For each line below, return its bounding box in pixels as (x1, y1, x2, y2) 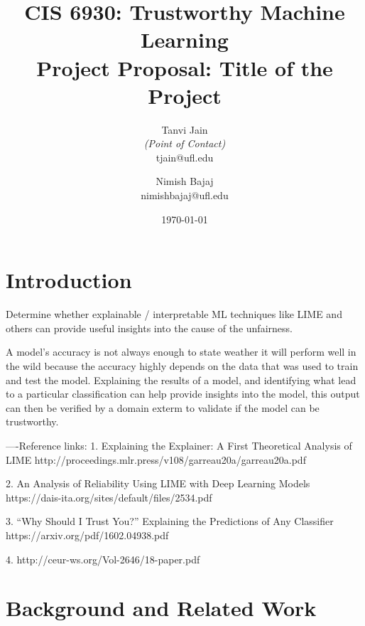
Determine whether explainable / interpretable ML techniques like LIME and (6, 307, 342, 322)
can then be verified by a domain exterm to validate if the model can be (6, 400, 320, 415)
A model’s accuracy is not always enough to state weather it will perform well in (6, 344, 356, 359)
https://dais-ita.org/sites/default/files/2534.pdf (6, 489, 212, 504)
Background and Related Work (6, 593, 317, 622)
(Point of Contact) (143, 136, 226, 151)
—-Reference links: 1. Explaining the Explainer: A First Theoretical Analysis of (6, 437, 352, 452)
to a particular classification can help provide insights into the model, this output (6, 386, 360, 401)
